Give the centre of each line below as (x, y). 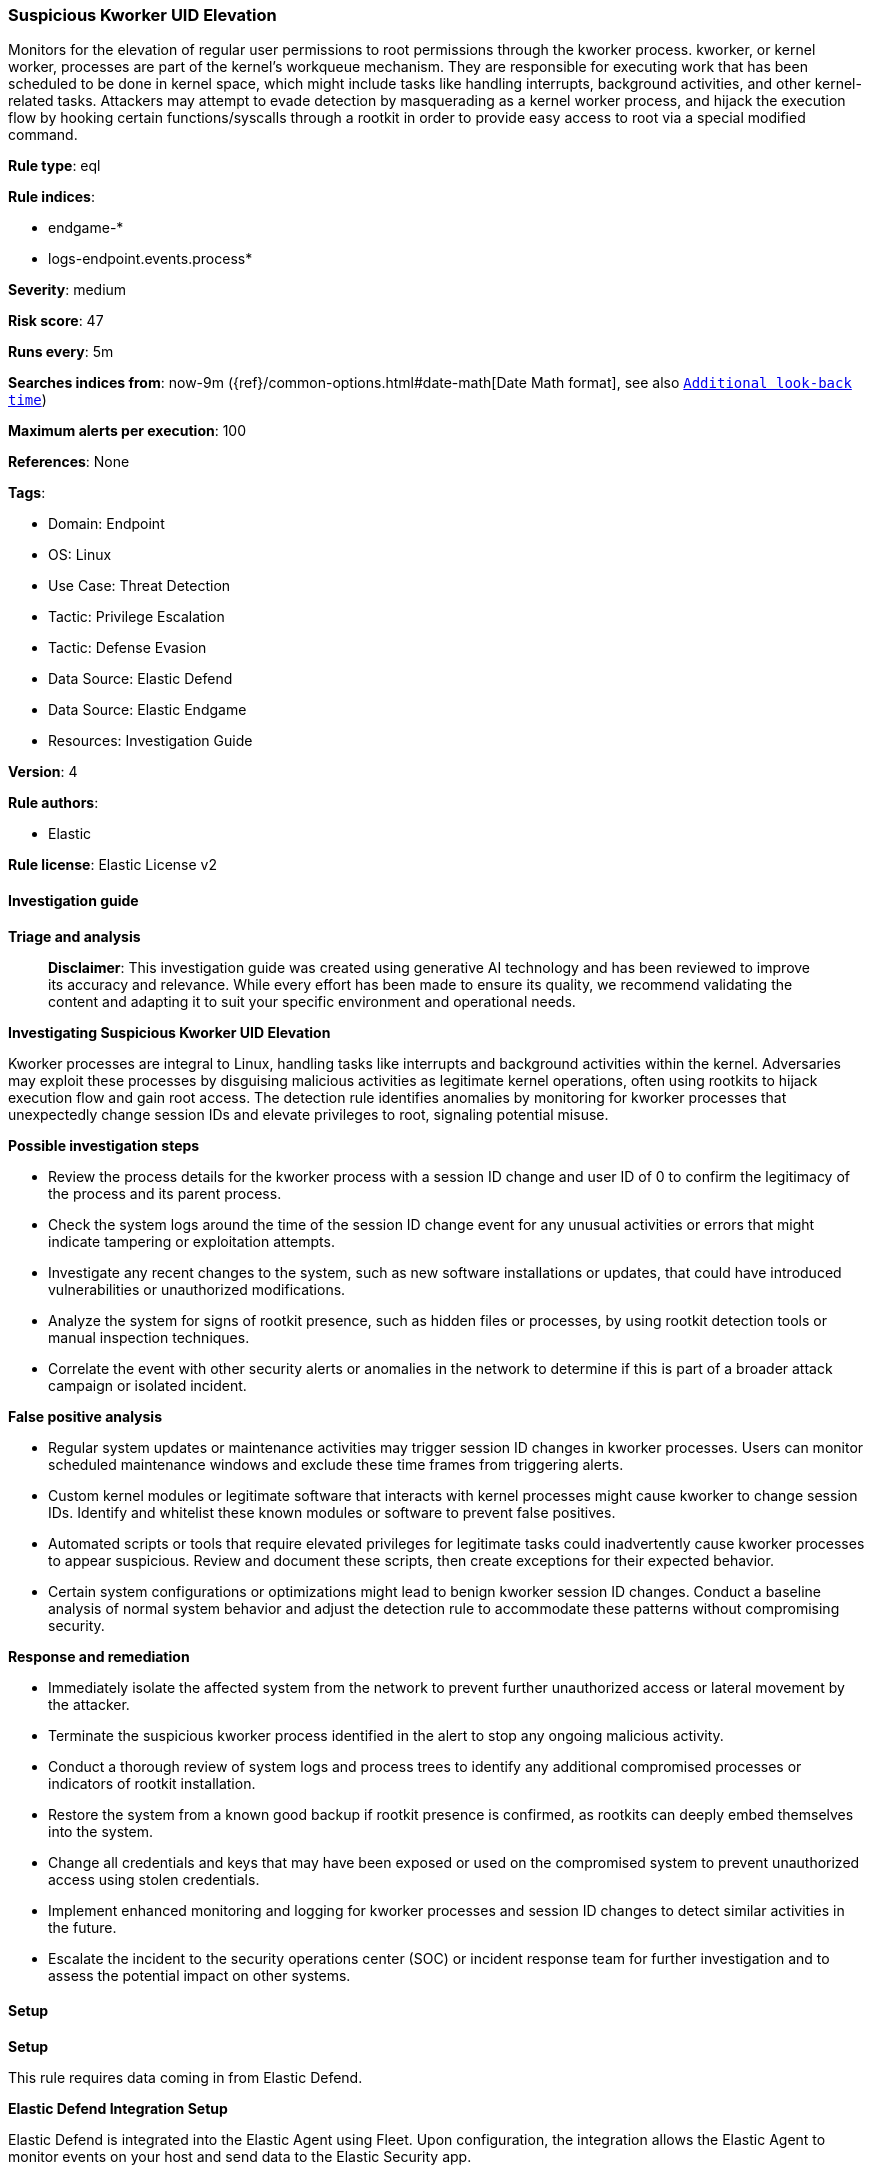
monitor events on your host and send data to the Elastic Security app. (240, 2156)
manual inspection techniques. (149, 1337)
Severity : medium (67, 290)
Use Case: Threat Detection (139, 586)
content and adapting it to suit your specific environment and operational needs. (312, 1001)
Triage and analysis (74, 936)
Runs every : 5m (61, 352)
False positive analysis (85, 1416)
